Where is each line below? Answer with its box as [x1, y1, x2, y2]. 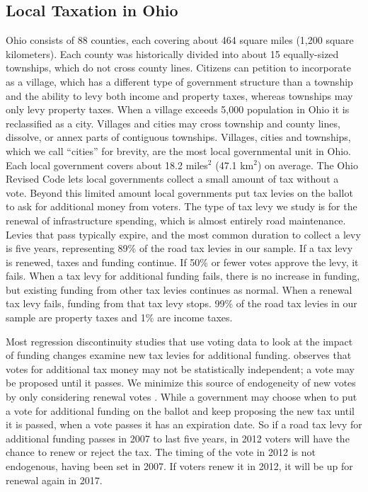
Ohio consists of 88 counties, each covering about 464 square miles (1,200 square [6, 33, 354, 47]
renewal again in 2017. [6, 472, 103, 487]
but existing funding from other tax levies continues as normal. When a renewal [6, 282, 352, 297]
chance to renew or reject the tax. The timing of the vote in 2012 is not [6, 445, 316, 459]
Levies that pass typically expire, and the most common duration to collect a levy [6, 227, 361, 241]
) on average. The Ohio [257, 157, 358, 172]
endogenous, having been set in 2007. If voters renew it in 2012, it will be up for [6, 459, 353, 474]
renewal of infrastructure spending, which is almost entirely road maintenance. [6, 212, 346, 227]
